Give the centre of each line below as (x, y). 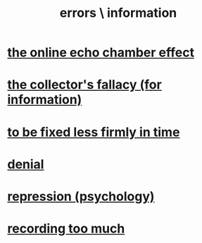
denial (26, 164)
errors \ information (118, 13)
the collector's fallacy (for (84, 85)
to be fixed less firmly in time (94, 132)
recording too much (66, 229)
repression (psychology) (81, 196)
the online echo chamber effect (101, 52)
